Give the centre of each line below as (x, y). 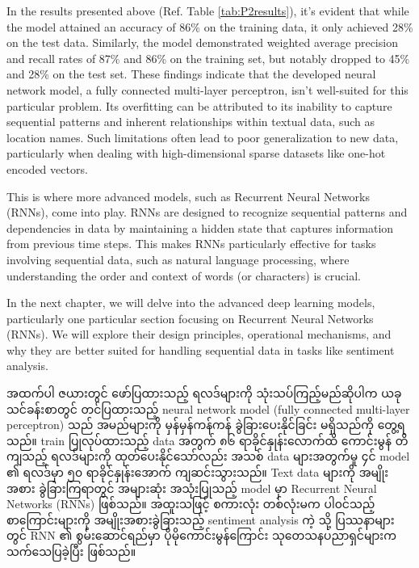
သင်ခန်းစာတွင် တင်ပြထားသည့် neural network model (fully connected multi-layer (208, 408)
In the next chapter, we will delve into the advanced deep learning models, (191, 303)
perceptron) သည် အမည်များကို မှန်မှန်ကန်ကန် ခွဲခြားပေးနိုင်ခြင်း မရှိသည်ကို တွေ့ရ (206, 425)
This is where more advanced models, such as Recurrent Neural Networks (188, 196)
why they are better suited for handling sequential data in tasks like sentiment (201, 349)
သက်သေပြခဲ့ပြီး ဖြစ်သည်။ (71, 551)
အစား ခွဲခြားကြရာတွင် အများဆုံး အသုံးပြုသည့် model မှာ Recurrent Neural (192, 488)
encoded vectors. (47, 168)
